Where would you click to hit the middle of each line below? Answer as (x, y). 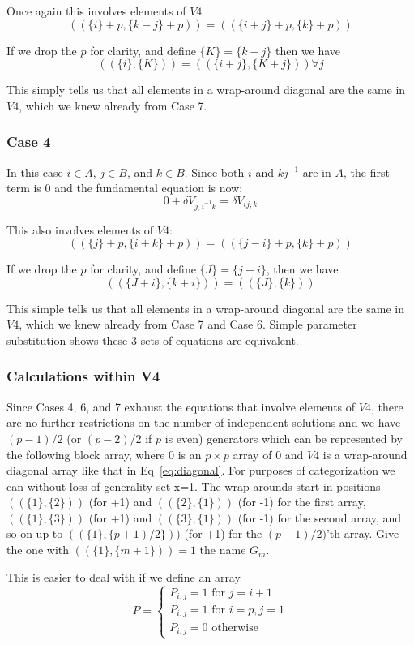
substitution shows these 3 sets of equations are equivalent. (153, 340)
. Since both (214, 172)
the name (223, 550)
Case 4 (29, 142)
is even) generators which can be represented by (284, 438)
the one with (38, 550)
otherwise (235, 628)
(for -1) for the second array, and (320, 517)
